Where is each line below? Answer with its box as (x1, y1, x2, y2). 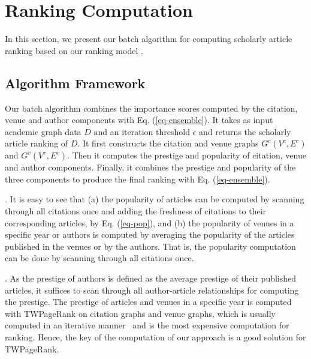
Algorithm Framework (5, 73, 146, 92)
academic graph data (5, 125, 81, 137)
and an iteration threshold (93, 125, 190, 137)
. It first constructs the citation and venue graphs (77, 137, 259, 149)
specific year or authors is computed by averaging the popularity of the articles (5, 228, 295, 241)
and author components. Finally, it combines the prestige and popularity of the (5, 161, 296, 173)
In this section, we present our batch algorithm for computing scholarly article (5, 32, 292, 45)
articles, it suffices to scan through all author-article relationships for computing (5, 283, 299, 296)
